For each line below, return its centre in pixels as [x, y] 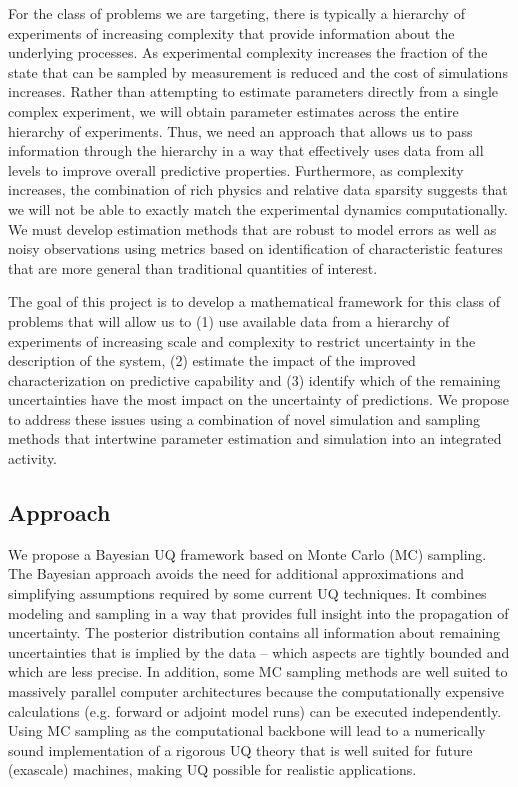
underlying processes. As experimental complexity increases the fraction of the [248, 52]
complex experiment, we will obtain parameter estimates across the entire [233, 110]
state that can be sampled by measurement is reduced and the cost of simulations [258, 71]
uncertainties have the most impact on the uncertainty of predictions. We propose [258, 399]
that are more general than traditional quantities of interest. [193, 267]
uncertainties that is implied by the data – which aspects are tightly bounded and [259, 651]
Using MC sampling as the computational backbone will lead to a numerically [247, 730]
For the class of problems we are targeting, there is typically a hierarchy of [236, 13]
